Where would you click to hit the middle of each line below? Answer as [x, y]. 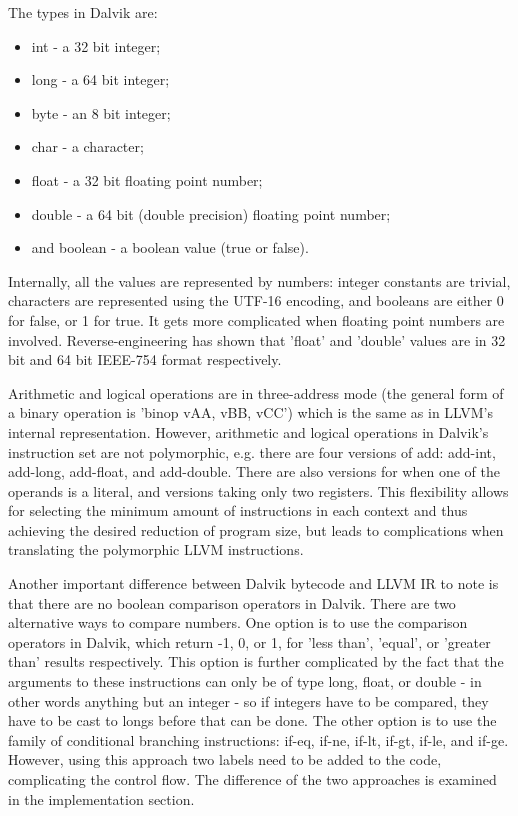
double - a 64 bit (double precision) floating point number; [211, 213]
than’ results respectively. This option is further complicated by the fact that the [256, 661]
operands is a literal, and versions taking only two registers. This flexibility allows [258, 490]
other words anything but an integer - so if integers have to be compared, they [248, 700]
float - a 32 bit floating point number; [147, 179]
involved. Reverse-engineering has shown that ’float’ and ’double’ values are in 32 [257, 339]
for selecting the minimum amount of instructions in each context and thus [238, 510]
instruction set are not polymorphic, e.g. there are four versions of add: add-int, [252, 451]
